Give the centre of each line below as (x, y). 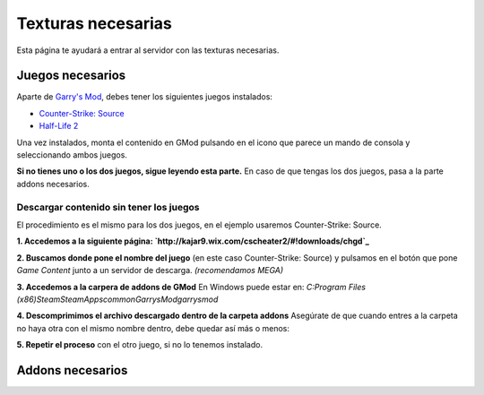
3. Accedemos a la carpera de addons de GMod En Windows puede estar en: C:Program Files (191, 287)
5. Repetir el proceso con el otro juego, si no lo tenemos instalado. (140, 345)
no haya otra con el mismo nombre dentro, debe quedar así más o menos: (153, 328)
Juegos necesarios (71, 76)
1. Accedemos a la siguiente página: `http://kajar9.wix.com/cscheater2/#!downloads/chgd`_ (193, 241)
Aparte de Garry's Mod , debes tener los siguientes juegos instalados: (145, 97)
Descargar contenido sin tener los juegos (108, 207)
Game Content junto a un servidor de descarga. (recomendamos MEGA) (150, 270)
